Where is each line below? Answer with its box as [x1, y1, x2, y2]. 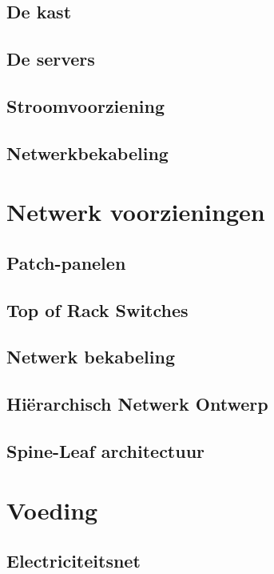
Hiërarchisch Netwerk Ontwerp [6, 391, 268, 416]
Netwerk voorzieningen [6, 195, 265, 228]
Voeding [6, 493, 98, 526]
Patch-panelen [6, 250, 126, 275]
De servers [6, 46, 95, 71]
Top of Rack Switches [6, 297, 189, 322]
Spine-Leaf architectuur [6, 439, 205, 464]
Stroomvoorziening [6, 93, 165, 118]
